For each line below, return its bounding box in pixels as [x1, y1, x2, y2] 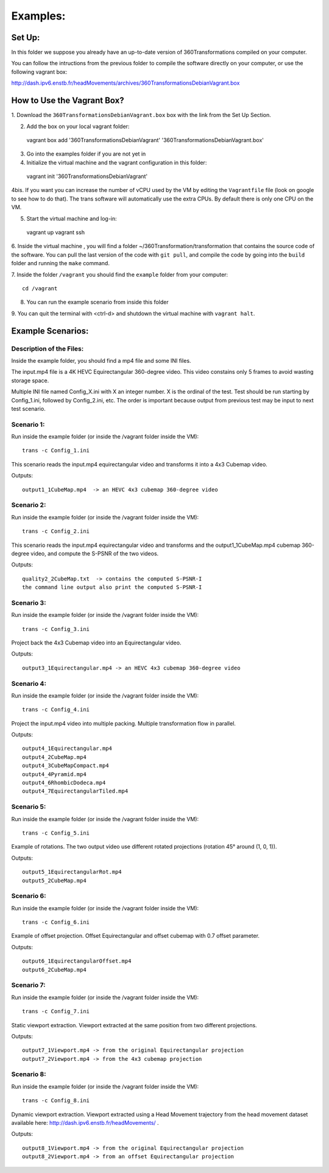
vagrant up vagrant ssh [26, 229, 85, 236]
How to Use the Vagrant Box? [11, 95, 124, 106]
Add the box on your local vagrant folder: [26, 123, 130, 130]
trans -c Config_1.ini [22, 447, 90, 454]
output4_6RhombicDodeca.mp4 [22, 779, 106, 786]
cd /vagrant [22, 285, 58, 292]
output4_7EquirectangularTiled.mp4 [22, 788, 129, 795]
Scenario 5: [11, 802, 46, 811]
